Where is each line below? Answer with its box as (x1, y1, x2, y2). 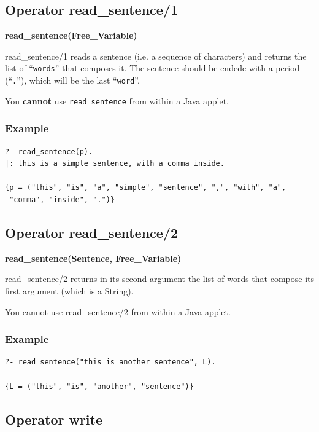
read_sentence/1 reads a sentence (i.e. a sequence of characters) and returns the (5, 49, 307, 62)
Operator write (5, 409, 103, 428)
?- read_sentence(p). (5, 147, 93, 156)
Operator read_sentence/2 (5, 222, 179, 242)
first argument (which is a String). (5, 284, 134, 297)
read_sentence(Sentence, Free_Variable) (5, 251, 182, 264)
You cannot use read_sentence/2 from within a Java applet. (5, 305, 231, 318)
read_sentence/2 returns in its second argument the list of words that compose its (5, 272, 314, 285)
